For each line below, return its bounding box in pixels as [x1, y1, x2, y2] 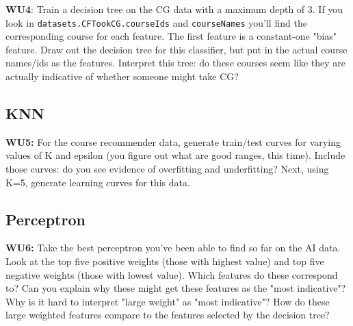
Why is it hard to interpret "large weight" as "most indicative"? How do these [5, 294, 330, 308]
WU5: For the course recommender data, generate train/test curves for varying [5, 134, 341, 149]
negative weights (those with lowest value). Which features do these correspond [5, 267, 338, 281]
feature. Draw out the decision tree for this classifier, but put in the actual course [5, 42, 348, 56]
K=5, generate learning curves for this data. [5, 175, 190, 189]
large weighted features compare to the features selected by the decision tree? [5, 308, 330, 322]
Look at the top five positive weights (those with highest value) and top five [5, 254, 324, 268]
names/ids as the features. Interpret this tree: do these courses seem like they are [5, 55, 346, 70]
